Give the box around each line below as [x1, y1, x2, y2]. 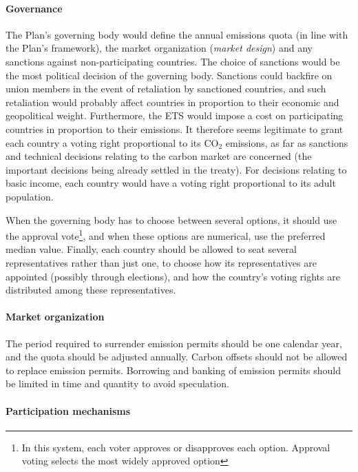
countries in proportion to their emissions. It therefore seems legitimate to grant [6, 121, 344, 136]
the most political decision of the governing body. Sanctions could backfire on [6, 68, 333, 82]
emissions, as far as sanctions [225, 135, 348, 150]
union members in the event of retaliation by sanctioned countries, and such [6, 81, 326, 96]
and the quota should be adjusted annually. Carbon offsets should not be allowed [6, 349, 348, 364]
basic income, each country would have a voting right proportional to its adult [6, 176, 336, 190]
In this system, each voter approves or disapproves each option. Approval [21, 440, 330, 454]
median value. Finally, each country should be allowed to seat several [6, 242, 297, 256]
